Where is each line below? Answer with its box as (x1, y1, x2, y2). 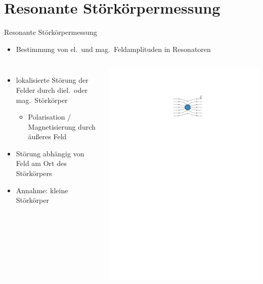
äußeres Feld (28, 131, 67, 142)
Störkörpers (16, 168, 52, 179)
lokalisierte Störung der (16, 75, 89, 85)
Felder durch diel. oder (16, 84, 87, 95)
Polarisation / (28, 111, 71, 122)
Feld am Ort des (16, 158, 67, 168)
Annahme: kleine (16, 185, 68, 195)
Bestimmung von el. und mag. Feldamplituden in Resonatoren (16, 43, 211, 54)
